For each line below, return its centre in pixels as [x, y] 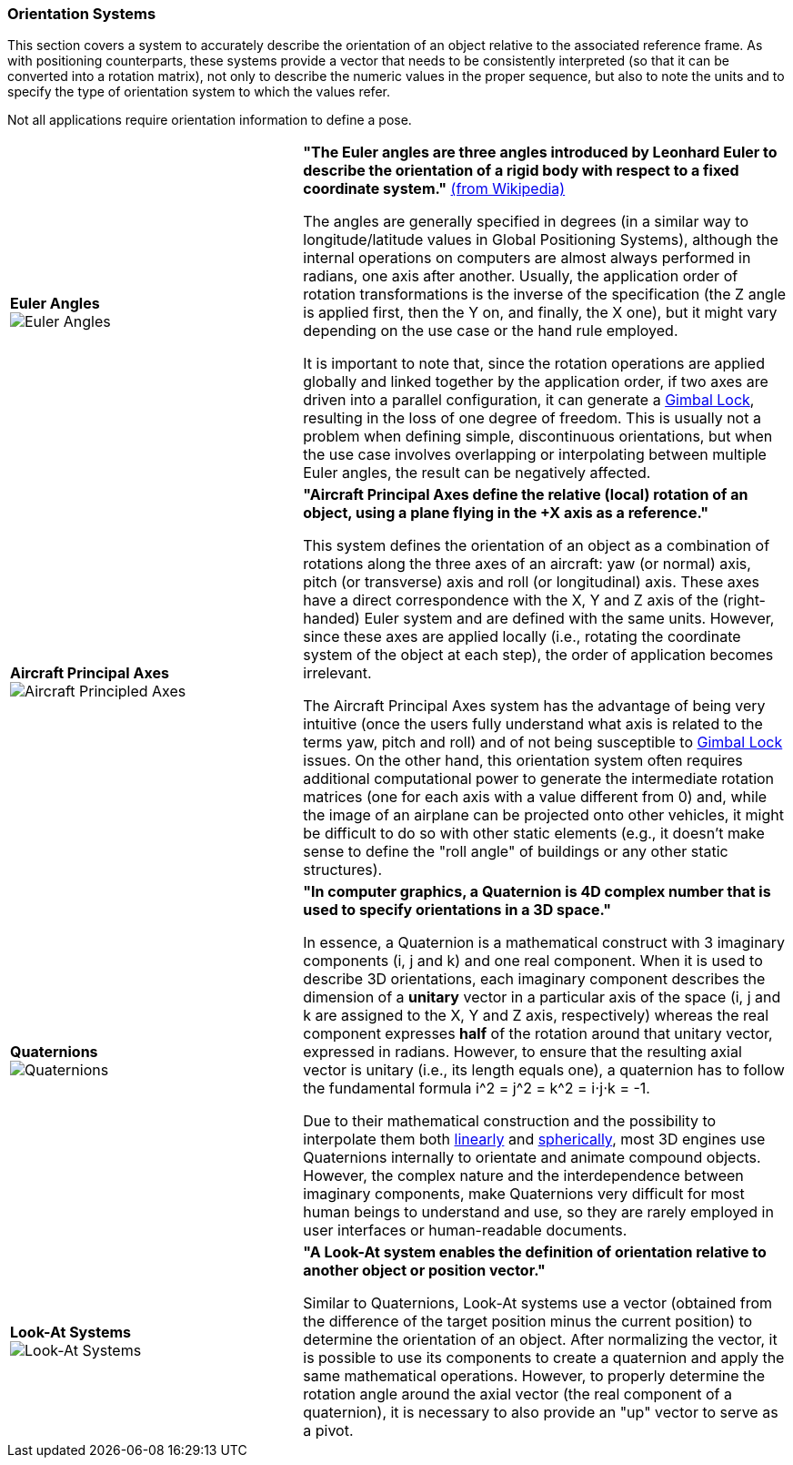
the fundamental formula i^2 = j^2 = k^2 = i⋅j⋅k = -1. [477, 1089]
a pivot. [328, 1431]
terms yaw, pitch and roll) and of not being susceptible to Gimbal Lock [543, 743]
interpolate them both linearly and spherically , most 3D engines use [534, 1139]
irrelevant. [337, 673]
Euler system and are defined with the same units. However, [569, 619]
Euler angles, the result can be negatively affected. [477, 473]
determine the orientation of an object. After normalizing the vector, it [540, 1340]
